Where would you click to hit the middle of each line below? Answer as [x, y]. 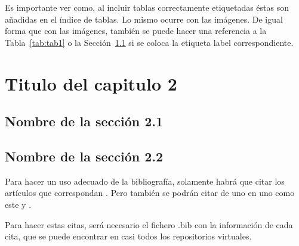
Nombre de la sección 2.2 [84, 156]
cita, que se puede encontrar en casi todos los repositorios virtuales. [128, 236]
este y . [18, 204]
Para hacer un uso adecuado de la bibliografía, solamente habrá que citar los [145, 181]
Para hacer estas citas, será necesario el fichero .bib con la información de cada [149, 224]
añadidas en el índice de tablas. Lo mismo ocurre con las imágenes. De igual [144, 19]
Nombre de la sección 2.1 [84, 121]
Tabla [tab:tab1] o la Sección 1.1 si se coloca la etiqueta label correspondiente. [149, 42]
